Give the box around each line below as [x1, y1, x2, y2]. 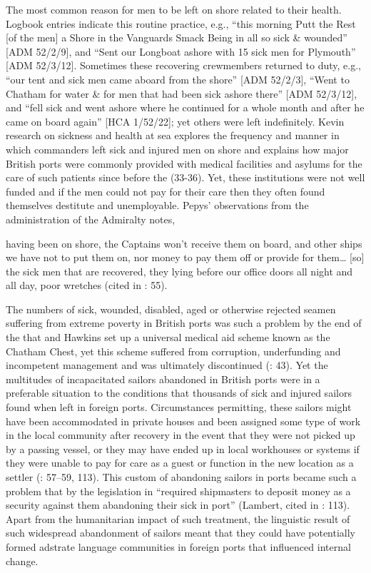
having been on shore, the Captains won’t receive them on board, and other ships [6, 235, 362, 250]
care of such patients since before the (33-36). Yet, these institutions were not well [6, 170, 365, 185]
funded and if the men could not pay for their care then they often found [6, 183, 325, 198]
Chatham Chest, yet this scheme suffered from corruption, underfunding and [6, 343, 341, 358]
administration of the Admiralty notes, [6, 211, 176, 226]
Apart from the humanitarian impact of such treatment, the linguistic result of [6, 511, 350, 526]
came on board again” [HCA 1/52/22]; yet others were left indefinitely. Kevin [6, 113, 345, 128]
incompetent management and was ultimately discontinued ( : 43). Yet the [6, 358, 328, 372]
